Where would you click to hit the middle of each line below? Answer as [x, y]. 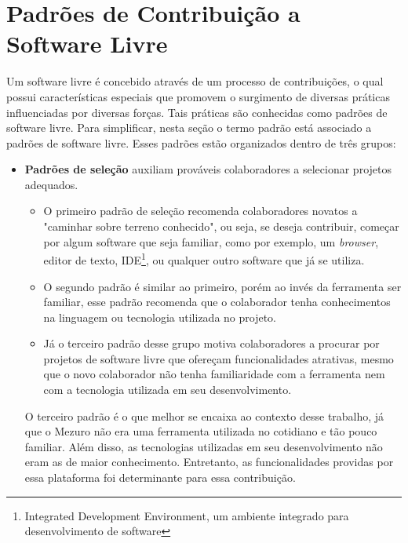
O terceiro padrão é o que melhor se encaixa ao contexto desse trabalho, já [204, 415]
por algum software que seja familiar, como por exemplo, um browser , [211, 241]
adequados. [51, 184]
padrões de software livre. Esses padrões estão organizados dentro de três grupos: [201, 142]
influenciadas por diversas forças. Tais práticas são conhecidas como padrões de [197, 112]
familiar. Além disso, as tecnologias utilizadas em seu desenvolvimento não [204, 446]
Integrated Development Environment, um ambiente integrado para [187, 515]
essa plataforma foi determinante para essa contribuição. [160, 477]
